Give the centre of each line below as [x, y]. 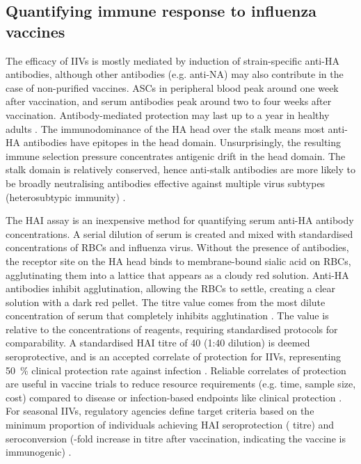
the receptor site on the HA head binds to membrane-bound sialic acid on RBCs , [178, 261]
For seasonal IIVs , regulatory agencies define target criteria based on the [160, 411]
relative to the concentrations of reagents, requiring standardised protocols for [172, 329]
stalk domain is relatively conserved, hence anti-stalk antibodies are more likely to [180, 169]
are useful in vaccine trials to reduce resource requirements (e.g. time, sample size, [181, 384]
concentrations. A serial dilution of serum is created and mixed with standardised [179, 233]
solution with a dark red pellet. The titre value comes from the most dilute [166, 302]
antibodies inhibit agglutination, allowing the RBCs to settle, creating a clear [171, 288]
